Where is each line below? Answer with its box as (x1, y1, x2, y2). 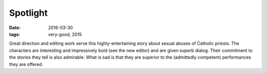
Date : (9, 25, 21, 31)
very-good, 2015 (48, 31, 82, 37)
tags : (9, 31, 20, 37)
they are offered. (9, 61, 44, 67)
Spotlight (9, 7, 48, 18)
